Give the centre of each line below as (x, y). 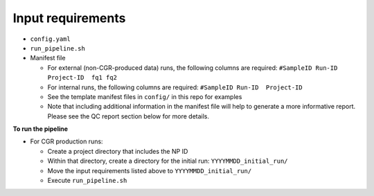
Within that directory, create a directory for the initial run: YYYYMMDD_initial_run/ (168, 161)
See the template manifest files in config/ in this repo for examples (145, 96)
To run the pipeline (41, 129)
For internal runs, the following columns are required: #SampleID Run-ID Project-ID (175, 87)
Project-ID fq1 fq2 (82, 78)
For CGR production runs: (66, 141)
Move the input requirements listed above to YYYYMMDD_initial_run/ (150, 170)
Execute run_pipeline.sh (87, 181)
